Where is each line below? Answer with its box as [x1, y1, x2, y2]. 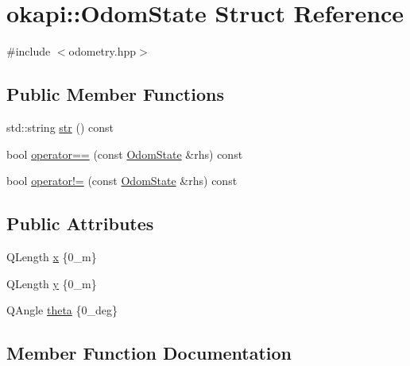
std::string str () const [6, 118, 114, 135]
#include [6, 43, 51, 60]
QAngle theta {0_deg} [6, 302, 118, 318]
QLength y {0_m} [6, 275, 97, 291]
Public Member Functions [6, 82, 224, 106]
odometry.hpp [68, 43, 137, 60]
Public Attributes [6, 211, 154, 236]
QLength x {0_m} [6, 248, 97, 264]
